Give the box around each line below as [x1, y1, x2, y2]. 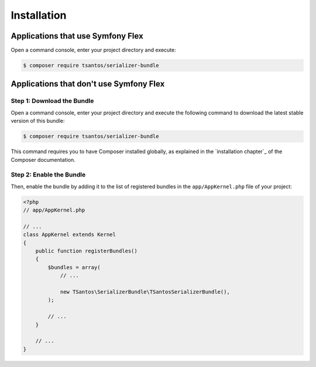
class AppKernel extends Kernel [23, 231, 116, 238]
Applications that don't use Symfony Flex [11, 79, 165, 89]
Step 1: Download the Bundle [11, 97, 94, 105]
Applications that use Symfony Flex [11, 31, 143, 41]
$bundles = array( [47, 264, 101, 271]
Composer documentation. [11, 156, 75, 163]
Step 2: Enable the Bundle [11, 171, 86, 179]
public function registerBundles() [35, 248, 138, 254]
